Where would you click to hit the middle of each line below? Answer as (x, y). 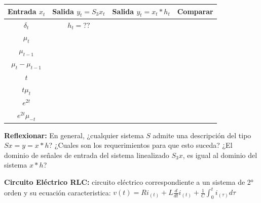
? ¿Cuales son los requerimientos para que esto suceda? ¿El (141, 145)
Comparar (195, 11)
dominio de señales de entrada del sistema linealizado (87, 155)
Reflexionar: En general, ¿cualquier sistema (74, 135)
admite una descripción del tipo (202, 135)
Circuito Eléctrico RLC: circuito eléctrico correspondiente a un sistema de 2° (129, 181)
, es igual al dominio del (220, 155)
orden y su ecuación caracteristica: (58, 192)
